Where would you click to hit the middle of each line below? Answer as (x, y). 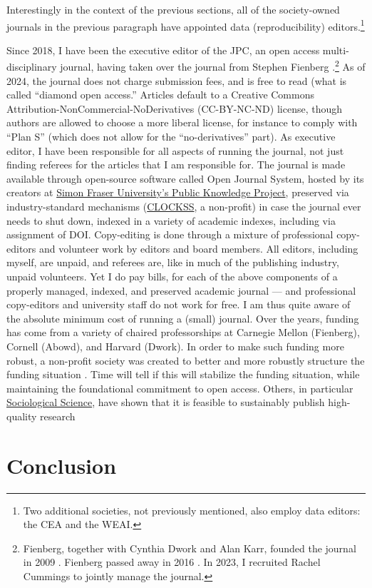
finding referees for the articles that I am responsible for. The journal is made (176, 164)
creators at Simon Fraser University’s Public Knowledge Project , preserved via (178, 192)
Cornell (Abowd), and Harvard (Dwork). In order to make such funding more (175, 346)
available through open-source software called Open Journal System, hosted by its (185, 178)
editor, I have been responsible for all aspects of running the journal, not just (175, 150)
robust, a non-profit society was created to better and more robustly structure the (186, 360)
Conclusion (62, 465)
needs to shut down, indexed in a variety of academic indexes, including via (171, 220)
